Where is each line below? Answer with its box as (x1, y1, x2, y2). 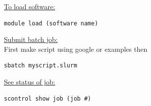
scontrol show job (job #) (4, 95, 91, 102)
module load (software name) (4, 20, 98, 27)
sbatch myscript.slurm (4, 62, 77, 69)
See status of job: (4, 76, 56, 86)
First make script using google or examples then (4, 43, 148, 54)
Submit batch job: (4, 34, 58, 44)
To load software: (4, 1, 56, 11)
